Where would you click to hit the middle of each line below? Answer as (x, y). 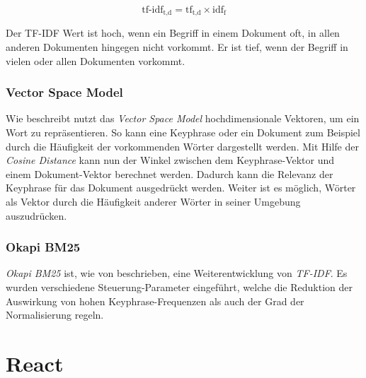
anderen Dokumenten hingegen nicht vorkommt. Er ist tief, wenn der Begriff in (177, 47)
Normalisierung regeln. (55, 315)
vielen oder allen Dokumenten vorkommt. (96, 60)
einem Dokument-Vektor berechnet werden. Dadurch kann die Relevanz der (170, 173)
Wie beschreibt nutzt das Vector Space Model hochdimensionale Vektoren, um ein (183, 118)
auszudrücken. (36, 215)
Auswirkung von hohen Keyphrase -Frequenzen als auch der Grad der (155, 301)
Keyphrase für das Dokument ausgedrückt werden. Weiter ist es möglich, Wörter (181, 188)
